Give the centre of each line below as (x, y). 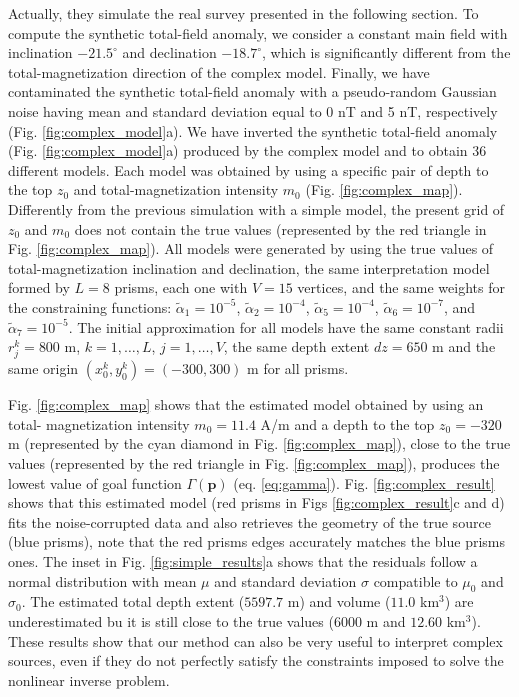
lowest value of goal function (95, 482)
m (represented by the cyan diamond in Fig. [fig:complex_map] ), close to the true (259, 443)
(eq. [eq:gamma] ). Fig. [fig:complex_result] (364, 482)
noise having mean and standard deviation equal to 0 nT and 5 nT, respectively (253, 110)
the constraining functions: (90, 306)
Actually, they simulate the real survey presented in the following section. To (243, 13)
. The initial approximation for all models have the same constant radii (286, 326)
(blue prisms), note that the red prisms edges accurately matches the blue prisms (256, 541)
